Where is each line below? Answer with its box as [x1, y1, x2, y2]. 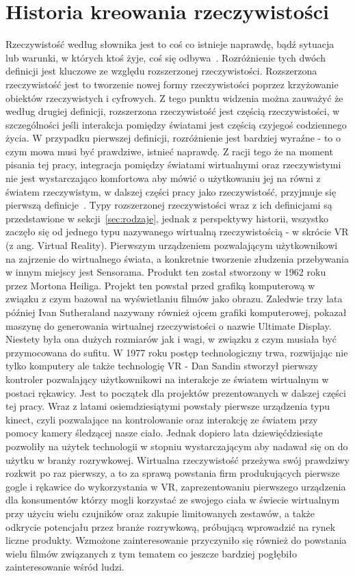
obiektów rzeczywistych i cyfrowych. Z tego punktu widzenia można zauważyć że [5, 90, 343, 105]
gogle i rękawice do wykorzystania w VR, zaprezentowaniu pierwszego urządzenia [5, 479, 346, 493]
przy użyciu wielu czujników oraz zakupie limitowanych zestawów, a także [5, 506, 315, 520]
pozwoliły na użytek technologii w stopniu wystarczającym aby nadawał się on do [5, 438, 348, 453]
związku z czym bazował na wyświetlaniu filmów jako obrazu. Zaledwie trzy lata [5, 291, 343, 306]
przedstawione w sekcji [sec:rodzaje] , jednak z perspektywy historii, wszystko [5, 211, 329, 225]
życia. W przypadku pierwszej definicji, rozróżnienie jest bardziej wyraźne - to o [5, 131, 341, 145]
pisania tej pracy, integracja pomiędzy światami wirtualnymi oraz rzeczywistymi [5, 157, 341, 172]
